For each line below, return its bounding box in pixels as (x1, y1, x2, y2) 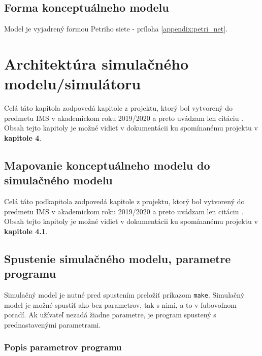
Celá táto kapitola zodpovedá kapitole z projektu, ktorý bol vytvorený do (4, 103, 233, 113)
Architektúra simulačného (4, 53, 189, 74)
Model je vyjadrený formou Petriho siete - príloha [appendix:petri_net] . (4, 23, 228, 34)
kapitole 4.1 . (4, 225, 48, 236)
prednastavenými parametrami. (4, 319, 101, 330)
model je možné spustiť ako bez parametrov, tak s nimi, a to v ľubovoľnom (4, 299, 237, 310)
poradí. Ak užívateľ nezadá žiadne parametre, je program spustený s (4, 309, 216, 320)
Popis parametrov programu (4, 341, 122, 353)
